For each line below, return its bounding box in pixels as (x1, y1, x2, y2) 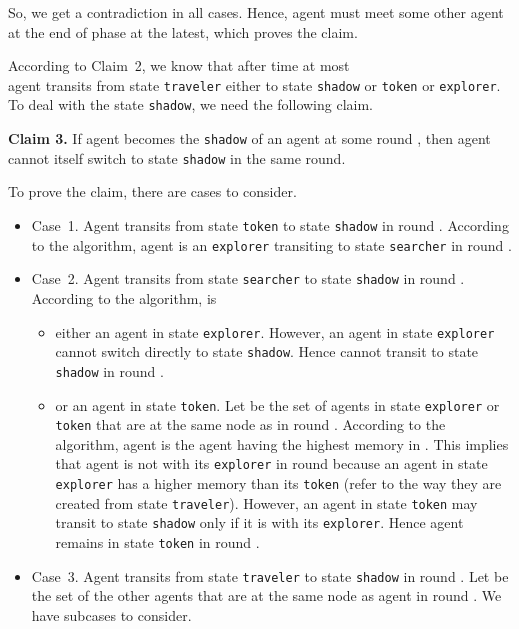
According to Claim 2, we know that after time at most (8, 55, 350, 76)
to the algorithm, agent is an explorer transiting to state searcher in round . (31, 234, 512, 255)
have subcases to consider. (31, 604, 192, 625)
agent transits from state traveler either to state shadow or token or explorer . (8, 74, 501, 95)
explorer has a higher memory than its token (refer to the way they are (55, 473, 502, 494)
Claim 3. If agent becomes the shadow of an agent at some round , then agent (8, 128, 491, 149)
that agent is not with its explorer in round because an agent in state (55, 453, 488, 474)
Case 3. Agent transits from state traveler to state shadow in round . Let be (31, 565, 509, 586)
